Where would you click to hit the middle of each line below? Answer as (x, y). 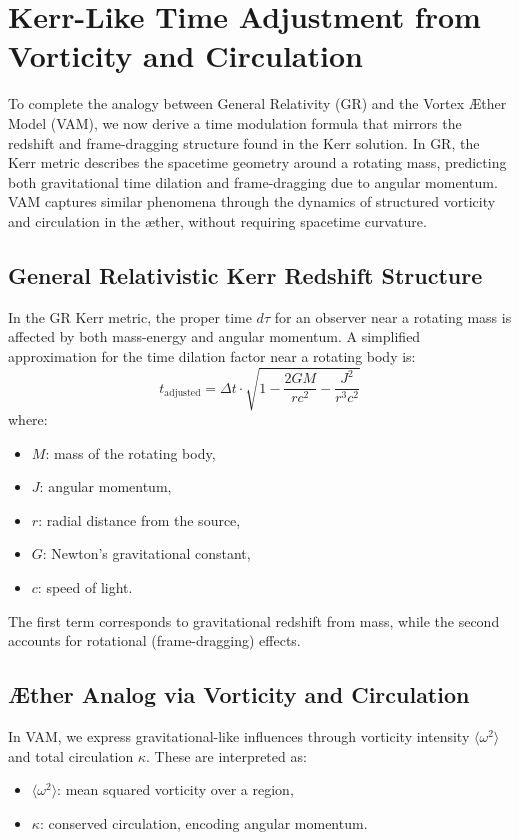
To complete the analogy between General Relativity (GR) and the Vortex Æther (257, 103)
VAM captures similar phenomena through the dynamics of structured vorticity (252, 201)
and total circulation (71, 755)
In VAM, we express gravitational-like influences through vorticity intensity (239, 735)
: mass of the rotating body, (130, 452)
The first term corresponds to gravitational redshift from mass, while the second (254, 620)
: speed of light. (85, 586)
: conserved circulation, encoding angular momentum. (203, 822)
